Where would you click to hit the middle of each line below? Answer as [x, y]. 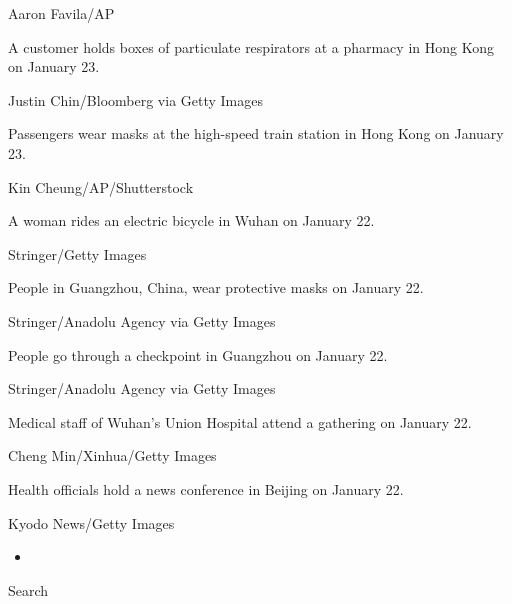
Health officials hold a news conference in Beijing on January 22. [206, 488]
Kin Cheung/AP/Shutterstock [101, 186]
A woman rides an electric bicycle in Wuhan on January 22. [191, 220]
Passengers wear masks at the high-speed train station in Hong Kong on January [256, 133]
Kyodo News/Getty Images [91, 522]
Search [28, 589]
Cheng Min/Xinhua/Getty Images [112, 455]
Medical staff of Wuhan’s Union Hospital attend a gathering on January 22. [240, 421]
